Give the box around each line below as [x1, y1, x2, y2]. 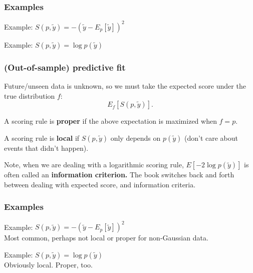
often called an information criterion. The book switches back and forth [4, 169, 234, 180]
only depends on [110, 132, 161, 143]
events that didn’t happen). [4, 142, 89, 153]
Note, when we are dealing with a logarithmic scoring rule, [4, 159, 184, 170]
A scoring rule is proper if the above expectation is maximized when [4, 116, 217, 126]
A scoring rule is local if [4, 132, 80, 143]
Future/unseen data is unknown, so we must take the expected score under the [4, 80, 246, 91]
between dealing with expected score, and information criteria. [4, 179, 196, 189]
